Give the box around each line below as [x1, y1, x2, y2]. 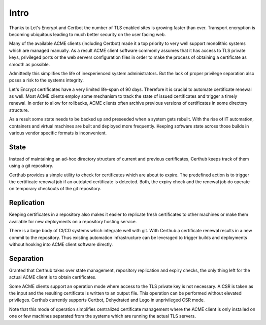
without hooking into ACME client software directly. [9, 241, 113, 247]
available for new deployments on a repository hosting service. [9, 218, 137, 224]
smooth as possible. [9, 61, 50, 67]
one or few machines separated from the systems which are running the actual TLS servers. [9, 313, 196, 319]
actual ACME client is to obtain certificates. [9, 274, 97, 280]
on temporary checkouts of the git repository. [9, 186, 101, 192]
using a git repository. [9, 163, 54, 169]
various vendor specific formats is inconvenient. [9, 130, 107, 136]
